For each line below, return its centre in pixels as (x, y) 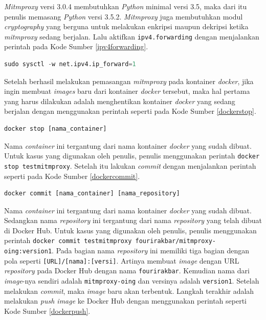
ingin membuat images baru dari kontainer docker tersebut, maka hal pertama (127, 91)
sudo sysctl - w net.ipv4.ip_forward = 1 (70, 64)
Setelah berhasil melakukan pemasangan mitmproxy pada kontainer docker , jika (129, 81)
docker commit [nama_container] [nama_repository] (92, 194)
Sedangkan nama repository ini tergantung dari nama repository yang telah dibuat (133, 220)
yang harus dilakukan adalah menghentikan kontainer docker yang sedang (120, 101)
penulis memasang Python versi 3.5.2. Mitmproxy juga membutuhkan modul (124, 16)
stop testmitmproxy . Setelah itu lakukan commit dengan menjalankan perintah (130, 165)
